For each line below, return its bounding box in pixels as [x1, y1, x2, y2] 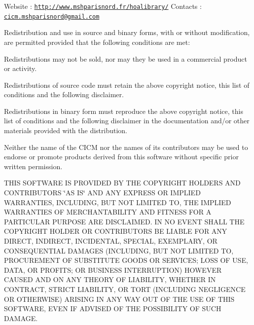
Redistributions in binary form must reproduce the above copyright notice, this [4, 106, 243, 116]
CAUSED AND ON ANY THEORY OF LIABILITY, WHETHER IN [4, 274, 216, 285]
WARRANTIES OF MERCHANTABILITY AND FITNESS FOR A [4, 207, 212, 217]
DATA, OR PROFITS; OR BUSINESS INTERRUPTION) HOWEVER [4, 264, 222, 275]
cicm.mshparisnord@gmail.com [4, 13, 100, 20]
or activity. [4, 63, 37, 73]
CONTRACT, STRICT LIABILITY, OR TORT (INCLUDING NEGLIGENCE [4, 284, 246, 294]
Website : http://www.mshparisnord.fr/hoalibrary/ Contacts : [4, 1, 202, 11]
